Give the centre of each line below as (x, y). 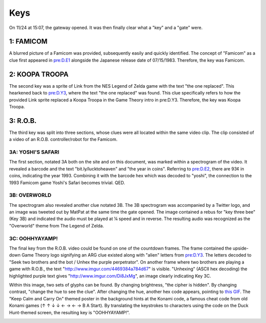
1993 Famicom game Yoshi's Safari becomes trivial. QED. (67, 183)
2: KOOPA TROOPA (39, 74)
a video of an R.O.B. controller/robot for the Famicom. (63, 139)
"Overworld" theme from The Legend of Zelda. (57, 226)
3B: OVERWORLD (30, 195)
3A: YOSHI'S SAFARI (34, 152)
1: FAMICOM (28, 42)
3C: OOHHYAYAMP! (33, 238)
